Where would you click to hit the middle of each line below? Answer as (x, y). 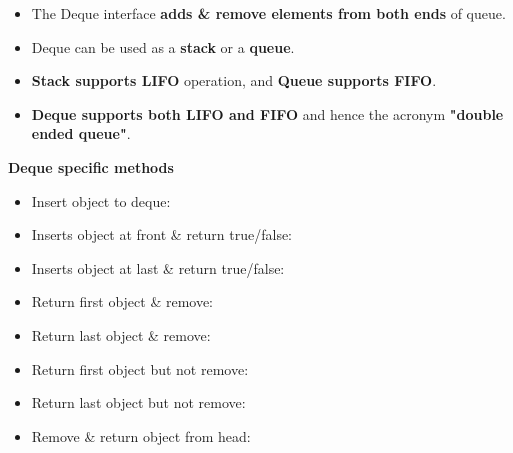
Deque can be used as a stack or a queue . (163, 46)
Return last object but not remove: (138, 402)
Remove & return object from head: (141, 435)
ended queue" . (81, 133)
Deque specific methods (91, 166)
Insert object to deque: (101, 200)
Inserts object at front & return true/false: (162, 234)
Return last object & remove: (121, 334)
